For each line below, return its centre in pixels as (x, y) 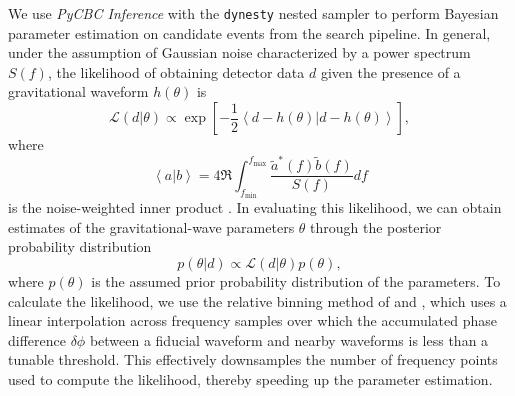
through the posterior (376, 226)
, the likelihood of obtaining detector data (176, 71)
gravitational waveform (78, 91)
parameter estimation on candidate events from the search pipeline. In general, (249, 32)
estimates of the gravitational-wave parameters (151, 226)
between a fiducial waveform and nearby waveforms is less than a (289, 339)
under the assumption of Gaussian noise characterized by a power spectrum (239, 52)
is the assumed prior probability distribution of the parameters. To (296, 281)
